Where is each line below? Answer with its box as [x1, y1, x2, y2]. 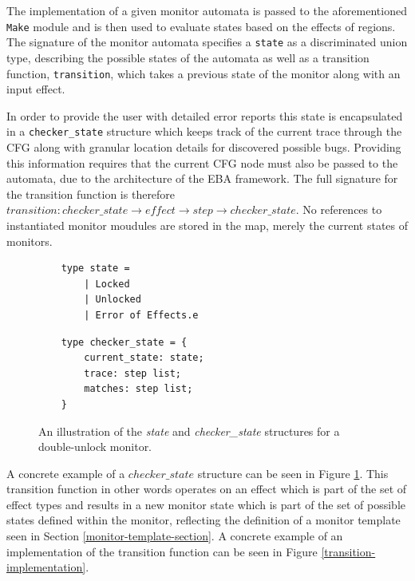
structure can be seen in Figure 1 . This [197, 464, 389, 481]
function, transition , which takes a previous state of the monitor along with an [6, 65, 401, 81]
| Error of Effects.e [84, 309, 199, 321]
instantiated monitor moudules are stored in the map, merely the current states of [6, 216, 409, 233]
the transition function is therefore [6, 185, 176, 202]
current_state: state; [84, 352, 204, 364]
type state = [61, 263, 130, 275]
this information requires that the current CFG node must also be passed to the [6, 154, 398, 171]
